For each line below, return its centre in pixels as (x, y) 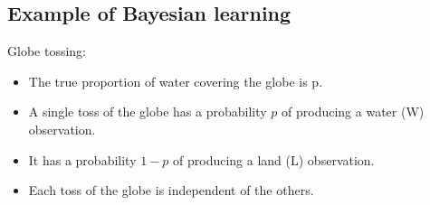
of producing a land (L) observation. (274, 159)
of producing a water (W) (353, 112)
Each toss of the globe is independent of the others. (171, 190)
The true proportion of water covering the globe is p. (176, 81)
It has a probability (82, 159)
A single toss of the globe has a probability (148, 112)
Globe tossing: (47, 51)
